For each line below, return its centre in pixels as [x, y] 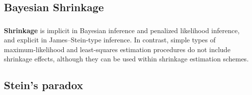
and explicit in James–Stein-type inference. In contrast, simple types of [110, 40]
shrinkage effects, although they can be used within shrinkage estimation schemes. [126, 59]
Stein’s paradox [44, 85]
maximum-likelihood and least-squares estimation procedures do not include [117, 49]
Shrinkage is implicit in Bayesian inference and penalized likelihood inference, [122, 30]
